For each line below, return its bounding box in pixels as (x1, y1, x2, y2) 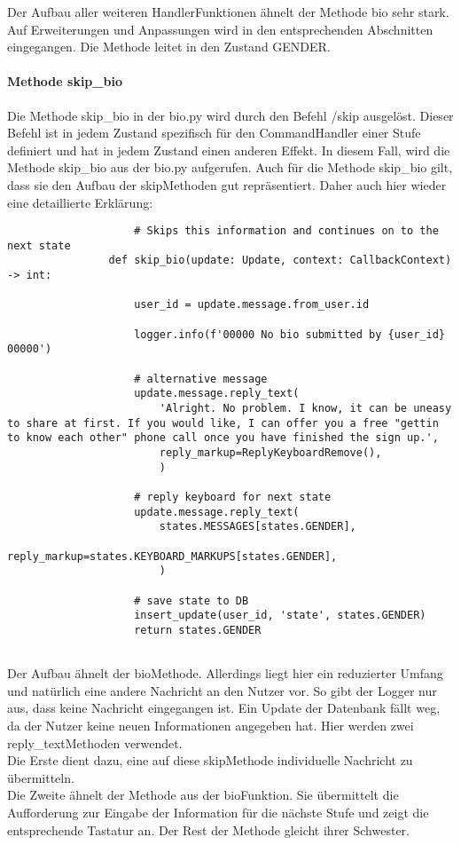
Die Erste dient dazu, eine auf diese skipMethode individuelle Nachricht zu (7, 751, 413, 770)
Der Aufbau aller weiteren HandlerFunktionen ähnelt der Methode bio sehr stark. (7, 3, 449, 20)
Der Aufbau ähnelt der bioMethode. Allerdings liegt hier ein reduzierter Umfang (7, 664, 443, 683)
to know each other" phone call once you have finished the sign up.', (7, 431, 439, 445)
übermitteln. (7, 768, 74, 786)
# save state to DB (134, 594, 249, 607)
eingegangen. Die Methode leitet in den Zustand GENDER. (7, 37, 331, 56)
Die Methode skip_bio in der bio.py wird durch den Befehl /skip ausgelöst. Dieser (7, 106, 454, 124)
